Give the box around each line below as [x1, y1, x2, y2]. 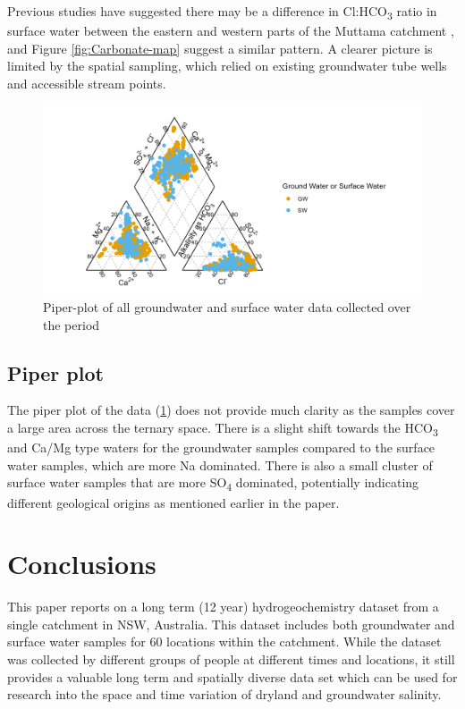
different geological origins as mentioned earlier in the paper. [7, 493, 340, 511]
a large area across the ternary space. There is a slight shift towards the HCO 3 [7, 418, 438, 439]
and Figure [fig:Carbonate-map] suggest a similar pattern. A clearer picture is [7, 38, 433, 57]
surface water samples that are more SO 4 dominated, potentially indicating [7, 473, 419, 494]
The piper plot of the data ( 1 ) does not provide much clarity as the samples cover [7, 401, 455, 419]
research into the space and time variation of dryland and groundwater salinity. [7, 685, 442, 704]
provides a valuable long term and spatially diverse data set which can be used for [7, 667, 458, 686]
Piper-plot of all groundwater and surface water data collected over [43, 298, 411, 317]
